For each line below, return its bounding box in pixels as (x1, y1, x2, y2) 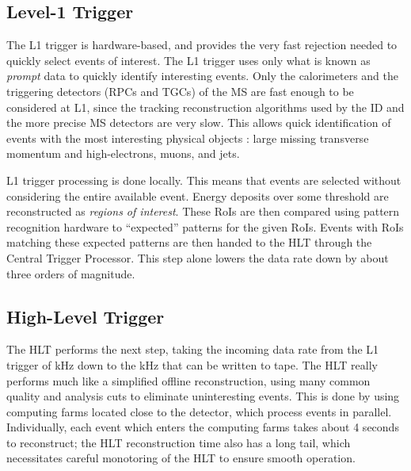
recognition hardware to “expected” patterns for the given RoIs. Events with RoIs (6, 218, 404, 235)
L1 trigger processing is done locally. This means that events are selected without (6, 171, 401, 188)
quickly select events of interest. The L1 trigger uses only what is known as (6, 52, 371, 68)
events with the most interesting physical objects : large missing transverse (6, 129, 369, 146)
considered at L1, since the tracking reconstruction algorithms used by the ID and (6, 98, 405, 115)
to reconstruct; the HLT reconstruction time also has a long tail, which (6, 434, 351, 450)
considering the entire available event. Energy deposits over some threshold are (6, 187, 389, 204)
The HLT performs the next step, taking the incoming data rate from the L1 (6, 341, 379, 358)
